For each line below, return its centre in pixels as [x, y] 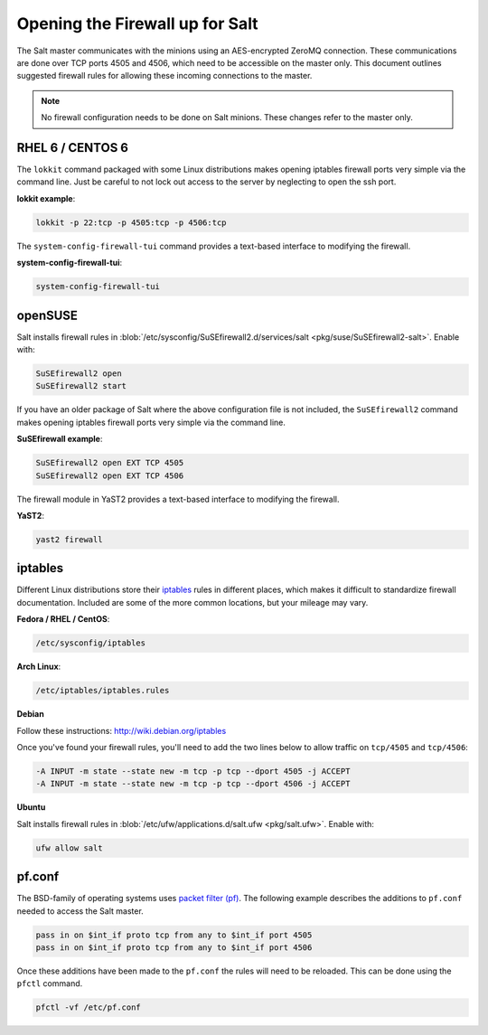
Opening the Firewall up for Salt [137, 24]
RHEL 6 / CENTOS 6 [73, 148]
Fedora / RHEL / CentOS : [63, 619]
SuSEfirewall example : [60, 439]
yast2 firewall [69, 539]
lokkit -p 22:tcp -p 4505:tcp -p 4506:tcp [131, 222]
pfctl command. [50, 983]
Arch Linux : [39, 667]
